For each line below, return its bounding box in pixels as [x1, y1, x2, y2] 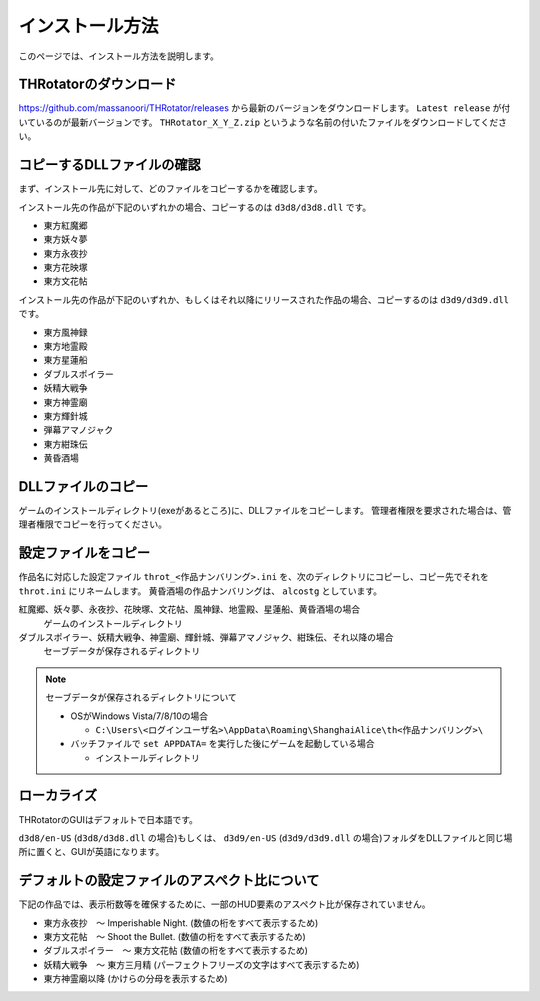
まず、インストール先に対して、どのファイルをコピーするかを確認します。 [18, 183, 324, 195]
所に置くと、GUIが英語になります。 [18, 846, 165, 858]
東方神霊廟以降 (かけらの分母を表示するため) [43, 973, 229, 985]
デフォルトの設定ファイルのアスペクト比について [18, 872, 320, 889]
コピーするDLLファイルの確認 [18, 156, 201, 174]
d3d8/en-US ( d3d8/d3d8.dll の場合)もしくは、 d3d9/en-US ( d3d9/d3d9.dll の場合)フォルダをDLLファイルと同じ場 [18, 831, 513, 844]
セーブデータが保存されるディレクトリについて [45, 691, 237, 704]
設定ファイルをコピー [18, 545, 150, 562]
